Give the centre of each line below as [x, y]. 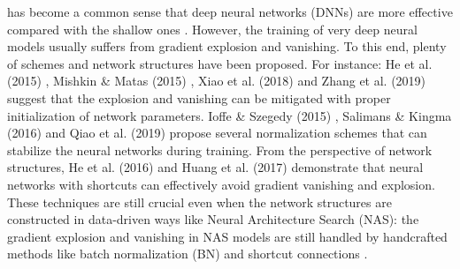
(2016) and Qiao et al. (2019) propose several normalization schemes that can [217, 133]
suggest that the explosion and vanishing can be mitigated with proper [199, 97]
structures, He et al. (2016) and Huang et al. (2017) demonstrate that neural [215, 167]
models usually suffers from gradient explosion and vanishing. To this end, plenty [227, 46]
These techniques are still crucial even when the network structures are [199, 202]
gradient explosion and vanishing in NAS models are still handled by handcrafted [227, 236]
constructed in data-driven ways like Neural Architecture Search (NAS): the [213, 219]
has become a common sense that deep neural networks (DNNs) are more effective [230, 11]
